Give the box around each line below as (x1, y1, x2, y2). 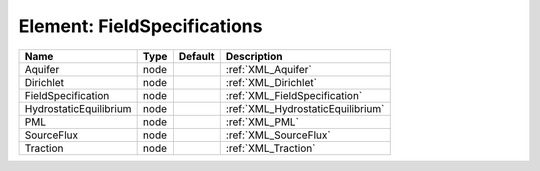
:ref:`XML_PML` (225, 115, 300, 129)
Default (178, 49, 215, 63)
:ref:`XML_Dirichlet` (225, 75, 317, 89)
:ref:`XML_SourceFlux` (225, 128, 331, 142)
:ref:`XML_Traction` (225, 141, 316, 155)
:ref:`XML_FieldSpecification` (225, 88, 363, 102)
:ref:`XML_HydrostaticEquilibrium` (225, 101, 385, 115)
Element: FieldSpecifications (18, 15, 263, 37)
